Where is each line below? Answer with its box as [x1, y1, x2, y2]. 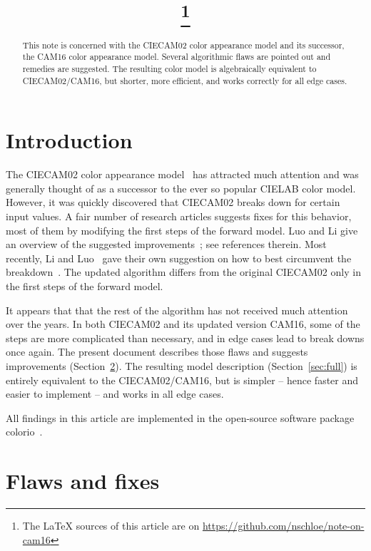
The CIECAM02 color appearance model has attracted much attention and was [6, 167, 359, 182]
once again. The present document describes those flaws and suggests [6, 344, 308, 359]
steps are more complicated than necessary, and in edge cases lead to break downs [6, 330, 365, 345]
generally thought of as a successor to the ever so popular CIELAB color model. [6, 180, 356, 195]
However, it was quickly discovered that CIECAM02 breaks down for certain [6, 195, 340, 210]
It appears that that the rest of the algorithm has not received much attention [6, 302, 348, 317]
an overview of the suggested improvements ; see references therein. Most [6, 237, 327, 252]
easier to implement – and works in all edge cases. [6, 386, 224, 401]
